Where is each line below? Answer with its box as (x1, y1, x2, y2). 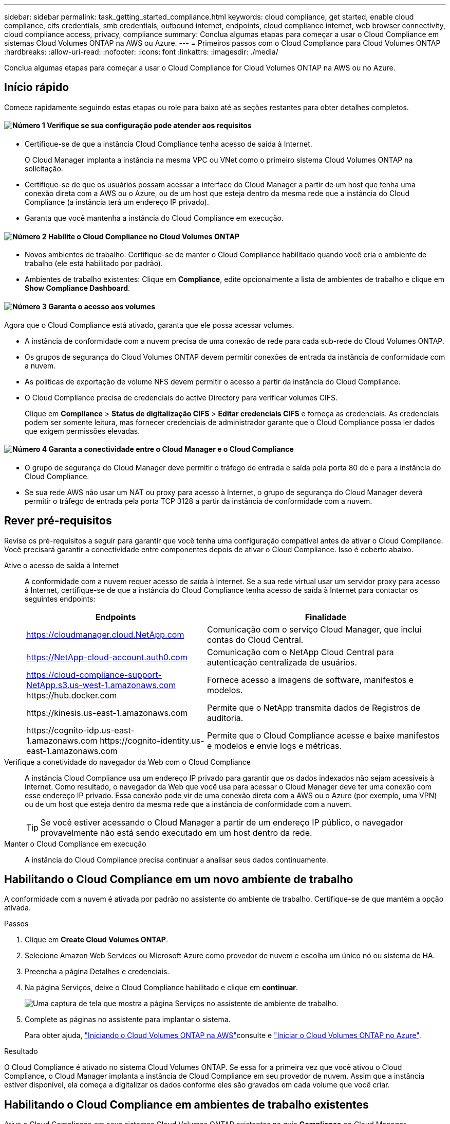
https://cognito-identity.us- (100, 735, 204, 746)
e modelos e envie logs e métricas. (207, 740, 342, 751)
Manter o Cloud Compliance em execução (4, 839, 146, 848)
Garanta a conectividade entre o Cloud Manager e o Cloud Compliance (48, 445, 294, 454)
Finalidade (305, 611, 347, 622)
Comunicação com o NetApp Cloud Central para (207, 646, 394, 657)
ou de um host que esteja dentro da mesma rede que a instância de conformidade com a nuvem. (25, 799, 352, 809)
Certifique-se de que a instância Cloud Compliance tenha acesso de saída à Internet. (25, 139, 312, 149)
